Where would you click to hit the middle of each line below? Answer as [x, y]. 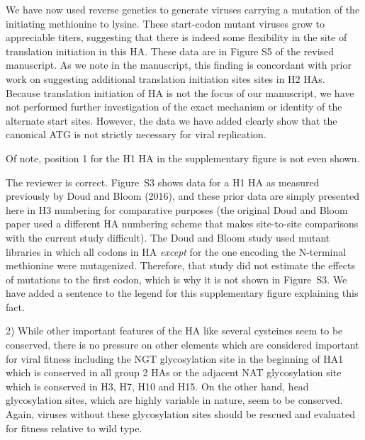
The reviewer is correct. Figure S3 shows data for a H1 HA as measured [163, 182]
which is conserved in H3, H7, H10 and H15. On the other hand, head [157, 386]
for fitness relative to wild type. [74, 428]
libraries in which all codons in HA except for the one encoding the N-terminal [176, 251]
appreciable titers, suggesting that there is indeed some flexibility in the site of [176, 37]
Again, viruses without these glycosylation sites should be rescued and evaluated [181, 414]
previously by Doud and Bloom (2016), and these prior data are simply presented [183, 196]
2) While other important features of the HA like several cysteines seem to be [174, 331]
